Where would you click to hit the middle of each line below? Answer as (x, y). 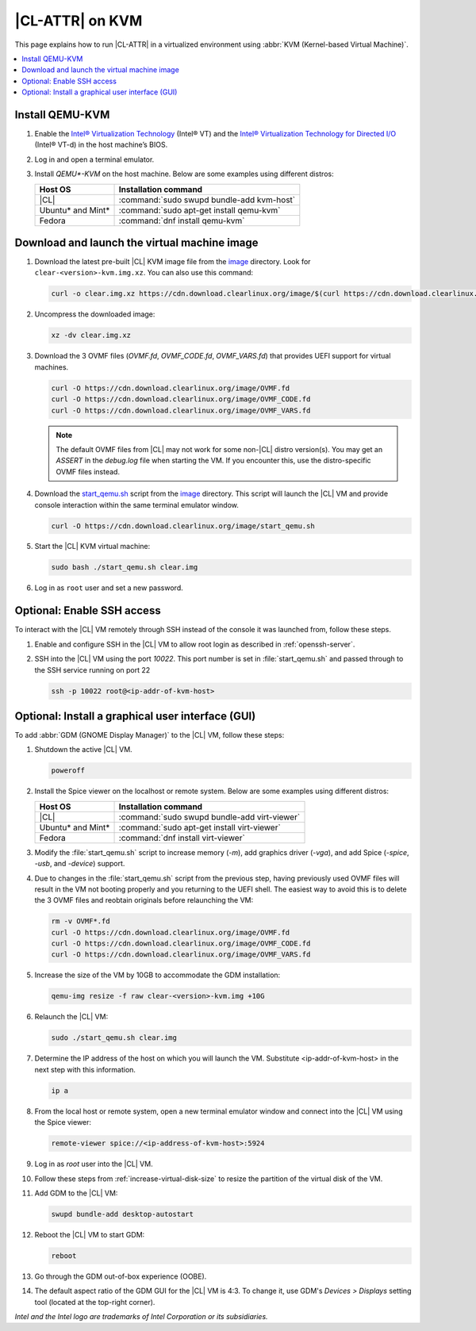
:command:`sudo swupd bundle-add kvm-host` (207, 200)
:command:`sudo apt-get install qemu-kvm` (200, 210)
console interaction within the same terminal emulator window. (137, 504)
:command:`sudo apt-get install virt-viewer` (200, 827)
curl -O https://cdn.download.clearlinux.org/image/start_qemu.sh (183, 526)
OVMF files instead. (88, 471)
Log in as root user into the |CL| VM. (94, 1164)
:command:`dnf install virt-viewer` (182, 838)
